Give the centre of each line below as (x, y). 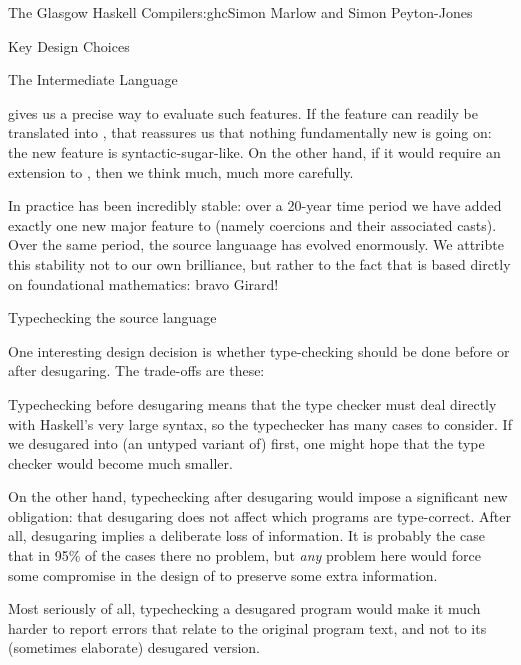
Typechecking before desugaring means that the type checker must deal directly (252, 403)
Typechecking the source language (112, 317)
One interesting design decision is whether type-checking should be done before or (259, 350)
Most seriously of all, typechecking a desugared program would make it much (244, 608)
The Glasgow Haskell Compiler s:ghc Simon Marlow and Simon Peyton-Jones (240, 12)
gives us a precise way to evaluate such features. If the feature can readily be (243, 112)
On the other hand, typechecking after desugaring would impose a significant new (258, 496)
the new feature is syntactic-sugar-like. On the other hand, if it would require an (254, 151)
